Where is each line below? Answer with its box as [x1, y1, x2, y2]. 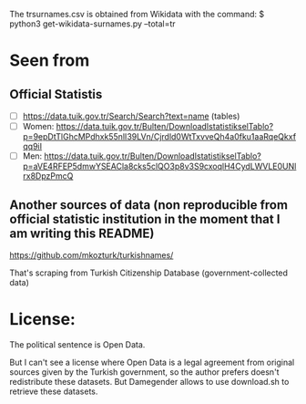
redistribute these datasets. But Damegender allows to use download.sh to [9, 376, 290, 387]
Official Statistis [9, 87, 103, 102]
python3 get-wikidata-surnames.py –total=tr [9, 18, 176, 29]
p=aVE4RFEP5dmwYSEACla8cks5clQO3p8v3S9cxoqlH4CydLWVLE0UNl [22, 161, 297, 172]
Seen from [9, 50, 90, 71]
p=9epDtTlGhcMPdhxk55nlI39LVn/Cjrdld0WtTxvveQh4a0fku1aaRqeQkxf [22, 131, 297, 142]
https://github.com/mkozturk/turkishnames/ [9, 250, 174, 260]
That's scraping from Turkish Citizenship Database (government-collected [9, 267, 289, 278]
